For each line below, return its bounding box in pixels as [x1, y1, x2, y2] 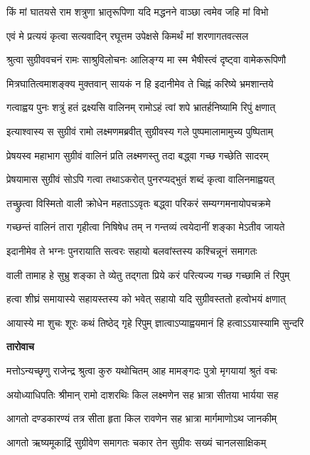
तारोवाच [6, 339, 35, 354]
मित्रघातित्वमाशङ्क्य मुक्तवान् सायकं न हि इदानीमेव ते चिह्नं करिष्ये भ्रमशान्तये [6, 75, 274, 90]
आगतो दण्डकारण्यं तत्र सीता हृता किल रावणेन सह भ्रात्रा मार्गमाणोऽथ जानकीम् [6, 411, 277, 426]
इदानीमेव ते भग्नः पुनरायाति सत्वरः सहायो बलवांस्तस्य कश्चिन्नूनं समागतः [6, 243, 257, 258]
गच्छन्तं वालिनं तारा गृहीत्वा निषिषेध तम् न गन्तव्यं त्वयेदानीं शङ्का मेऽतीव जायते [6, 219, 285, 234]
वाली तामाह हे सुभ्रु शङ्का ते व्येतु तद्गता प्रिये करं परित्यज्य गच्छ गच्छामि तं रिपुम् [6, 267, 290, 282]
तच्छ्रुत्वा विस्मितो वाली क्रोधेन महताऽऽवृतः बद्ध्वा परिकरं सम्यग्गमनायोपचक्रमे [6, 195, 271, 210]
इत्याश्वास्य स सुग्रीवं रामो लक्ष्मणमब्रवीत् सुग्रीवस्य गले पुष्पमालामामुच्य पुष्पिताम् [6, 123, 274, 138]
